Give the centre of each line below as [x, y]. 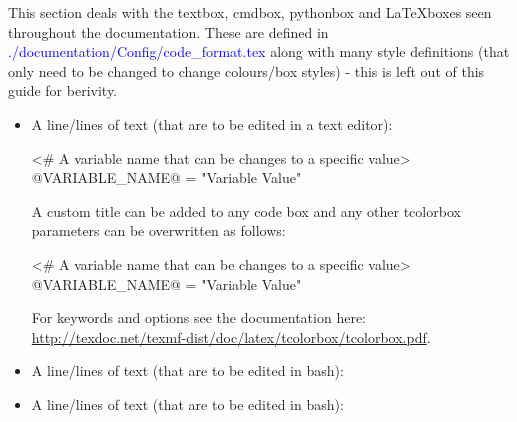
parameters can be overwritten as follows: [158, 230]
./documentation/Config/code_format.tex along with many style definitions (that [259, 51]
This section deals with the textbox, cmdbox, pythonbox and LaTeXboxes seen [250, 12]
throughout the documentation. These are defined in [168, 31]
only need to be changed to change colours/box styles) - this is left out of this [246, 70]
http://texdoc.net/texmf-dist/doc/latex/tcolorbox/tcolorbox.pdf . [231, 336]
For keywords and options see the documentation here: [199, 317]
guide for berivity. [63, 90]
